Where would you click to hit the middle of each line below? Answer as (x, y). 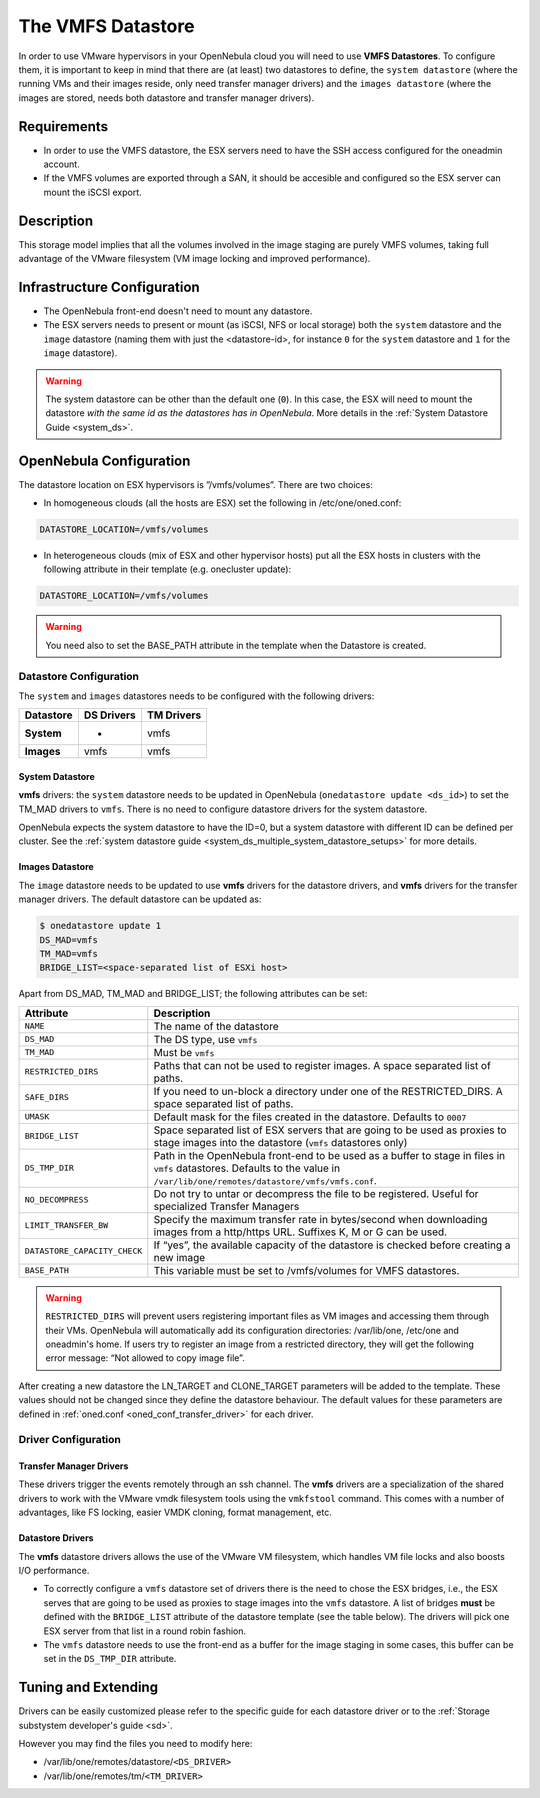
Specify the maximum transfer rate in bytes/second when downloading (320, 1219)
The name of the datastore (216, 1026)
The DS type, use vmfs (205, 1039)
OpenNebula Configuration (104, 460)
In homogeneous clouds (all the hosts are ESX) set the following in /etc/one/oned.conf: (222, 503)
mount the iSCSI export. (92, 192)
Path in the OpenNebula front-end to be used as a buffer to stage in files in (329, 1155)
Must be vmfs (184, 1052)
